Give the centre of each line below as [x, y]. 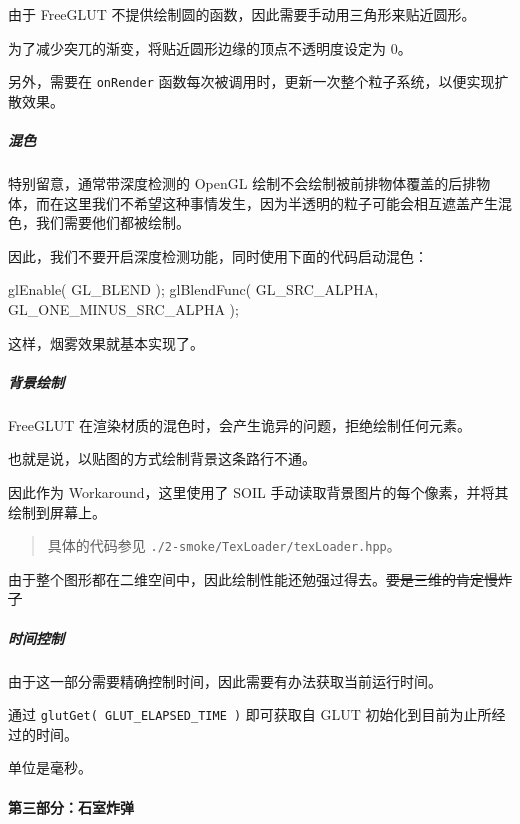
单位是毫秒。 [50, 767]
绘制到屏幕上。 [57, 511]
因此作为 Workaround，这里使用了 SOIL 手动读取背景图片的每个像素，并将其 [258, 491]
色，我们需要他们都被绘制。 [99, 222]
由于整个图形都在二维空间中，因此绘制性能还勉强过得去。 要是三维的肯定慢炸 [260, 578]
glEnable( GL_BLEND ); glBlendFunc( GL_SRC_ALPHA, [193, 289]
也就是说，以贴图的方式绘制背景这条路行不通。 [162, 458]
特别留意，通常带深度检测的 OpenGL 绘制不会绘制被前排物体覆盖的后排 [242, 183]
